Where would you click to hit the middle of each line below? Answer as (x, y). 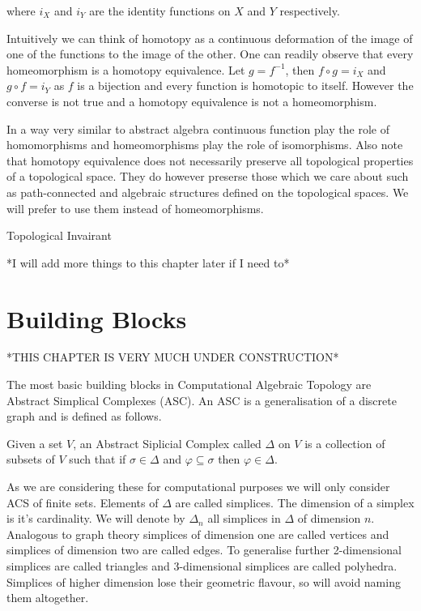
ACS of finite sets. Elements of (83, 502)
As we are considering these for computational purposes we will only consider (198, 486)
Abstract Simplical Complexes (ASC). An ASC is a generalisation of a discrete (202, 400)
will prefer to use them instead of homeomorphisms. (135, 208)
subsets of (31, 459)
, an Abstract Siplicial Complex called (167, 443)
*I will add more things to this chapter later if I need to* (148, 262)
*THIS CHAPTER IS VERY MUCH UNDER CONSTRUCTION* (173, 357)
